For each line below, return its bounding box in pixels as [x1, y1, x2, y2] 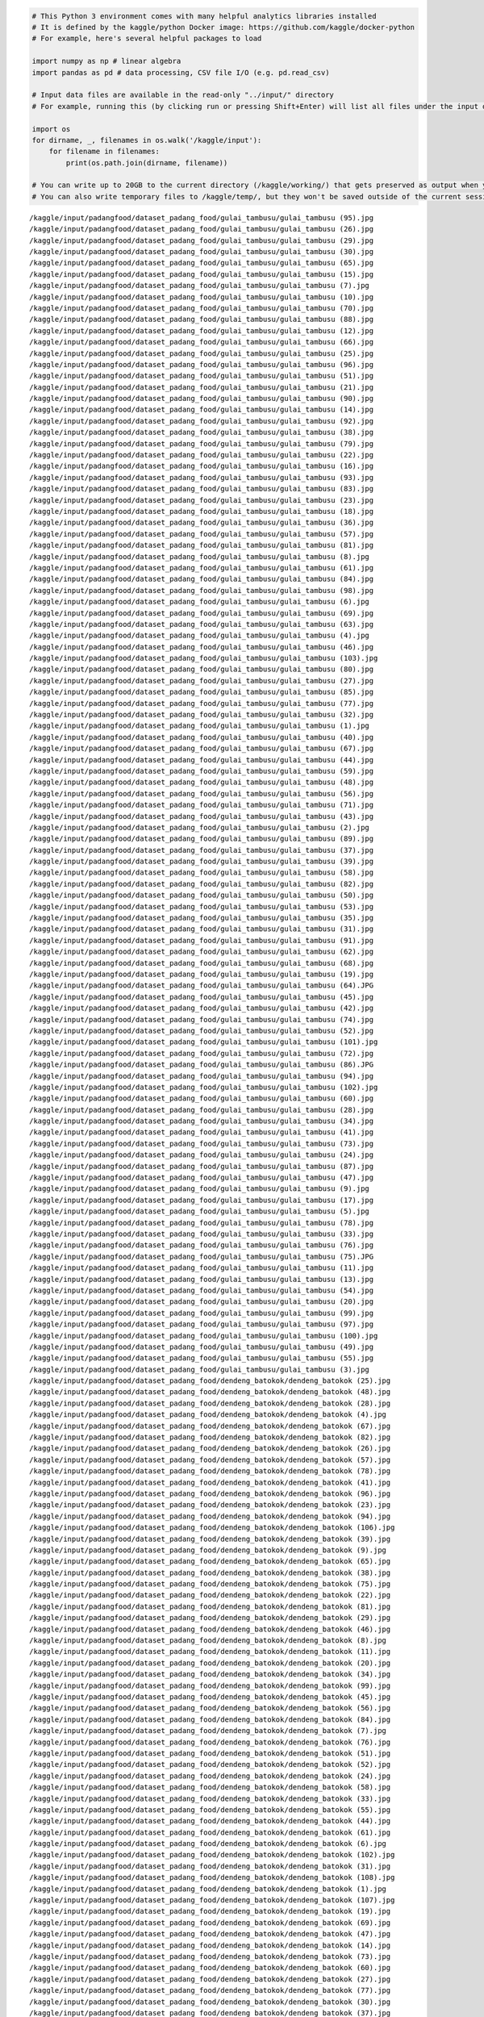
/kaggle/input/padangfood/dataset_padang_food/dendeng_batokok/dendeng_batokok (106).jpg [29, 1523, 395, 1532]
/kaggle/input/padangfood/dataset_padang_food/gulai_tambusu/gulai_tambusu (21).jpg [29, 382, 374, 391]
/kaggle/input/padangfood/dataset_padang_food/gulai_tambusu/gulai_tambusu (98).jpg [29, 586, 374, 595]
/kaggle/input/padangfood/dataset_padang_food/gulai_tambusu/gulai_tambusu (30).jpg [29, 247, 374, 256]
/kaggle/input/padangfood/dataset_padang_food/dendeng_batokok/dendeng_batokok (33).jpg [29, 1794, 391, 1803]
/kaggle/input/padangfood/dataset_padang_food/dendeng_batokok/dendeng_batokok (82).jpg [29, 1433, 391, 1442]
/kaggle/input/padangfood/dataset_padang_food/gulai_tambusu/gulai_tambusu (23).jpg [29, 495, 374, 504]
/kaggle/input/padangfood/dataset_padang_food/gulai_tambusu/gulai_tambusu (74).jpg [29, 1015, 374, 1024]
